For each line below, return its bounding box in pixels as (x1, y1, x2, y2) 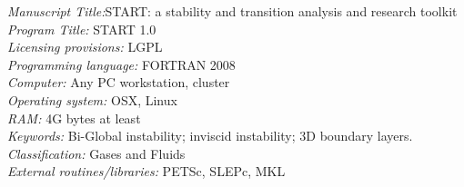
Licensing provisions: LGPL (7, 37, 163, 56)
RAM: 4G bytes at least (7, 108, 141, 127)
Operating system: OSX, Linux (7, 90, 177, 109)
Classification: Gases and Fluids (7, 143, 186, 162)
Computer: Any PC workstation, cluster (7, 73, 230, 92)
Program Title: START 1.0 (7, 19, 156, 38)
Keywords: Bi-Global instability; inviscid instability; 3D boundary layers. (7, 126, 413, 145)
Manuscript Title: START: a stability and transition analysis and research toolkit (7, 2, 458, 20)
